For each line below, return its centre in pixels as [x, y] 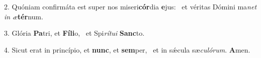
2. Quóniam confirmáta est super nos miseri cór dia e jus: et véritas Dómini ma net [130, 6]
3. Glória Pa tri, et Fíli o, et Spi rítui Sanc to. [74, 33]
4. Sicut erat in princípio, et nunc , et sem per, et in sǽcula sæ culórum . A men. [127, 49]
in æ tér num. [24, 16]
